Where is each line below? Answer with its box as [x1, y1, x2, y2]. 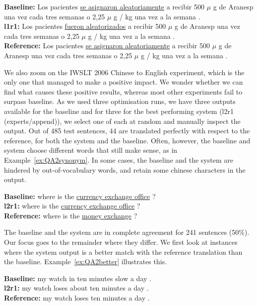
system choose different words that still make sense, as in [4, 145, 178, 155]
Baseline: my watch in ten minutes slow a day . [4, 273, 151, 283]
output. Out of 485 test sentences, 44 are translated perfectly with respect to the [4, 125, 250, 136]
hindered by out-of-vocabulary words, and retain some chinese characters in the [4, 164, 246, 175]
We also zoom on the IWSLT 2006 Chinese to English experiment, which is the [4, 67, 245, 77]
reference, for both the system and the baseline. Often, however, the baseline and [4, 135, 251, 145]
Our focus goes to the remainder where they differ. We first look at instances [4, 237, 238, 247]
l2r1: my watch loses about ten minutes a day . [4, 283, 149, 293]
